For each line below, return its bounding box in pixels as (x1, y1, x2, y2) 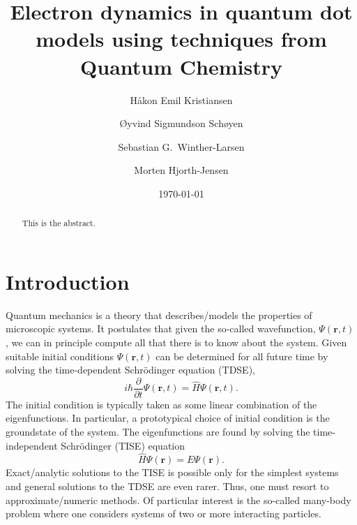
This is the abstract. (22, 217, 96, 229)
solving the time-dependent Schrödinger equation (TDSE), (6, 362, 255, 377)
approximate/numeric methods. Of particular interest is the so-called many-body (6, 492, 351, 507)
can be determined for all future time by (155, 348, 328, 363)
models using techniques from (36, 24, 327, 53)
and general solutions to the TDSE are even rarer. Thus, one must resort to (6, 479, 329, 494)
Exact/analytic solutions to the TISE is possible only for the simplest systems (6, 465, 339, 480)
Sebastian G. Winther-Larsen (118, 139, 245, 154)
